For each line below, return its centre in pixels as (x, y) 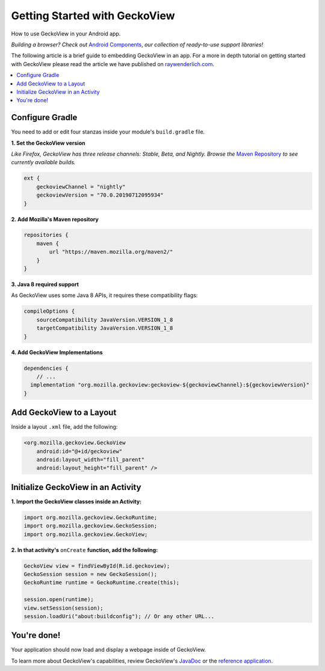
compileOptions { (49, 311)
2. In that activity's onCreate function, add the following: (85, 550)
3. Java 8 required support (45, 284)
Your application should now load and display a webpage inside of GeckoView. (109, 650)
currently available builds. (43, 162)
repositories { (46, 235)
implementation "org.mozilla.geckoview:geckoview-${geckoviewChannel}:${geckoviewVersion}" (170, 385)
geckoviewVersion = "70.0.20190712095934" (100, 195)
